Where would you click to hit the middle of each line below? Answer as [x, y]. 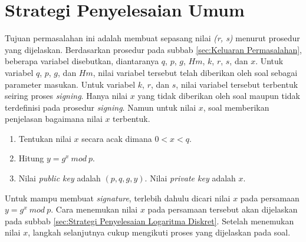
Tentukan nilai [45, 138]
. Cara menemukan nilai [94, 209]
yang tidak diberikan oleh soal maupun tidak [219, 96]
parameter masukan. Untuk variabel [70, 84]
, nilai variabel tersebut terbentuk [237, 84]
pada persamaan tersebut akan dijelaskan [223, 209]
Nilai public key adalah [60, 178]
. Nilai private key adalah [190, 178]
